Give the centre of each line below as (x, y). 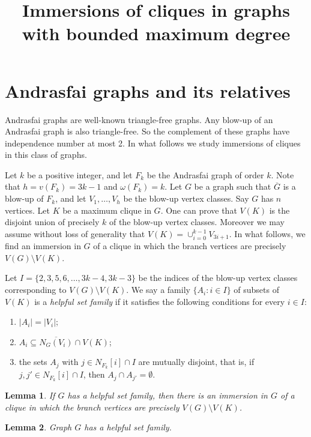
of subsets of (256, 290)
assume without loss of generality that (75, 233)
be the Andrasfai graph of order (205, 174)
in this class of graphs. (46, 155)
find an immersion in (43, 246)
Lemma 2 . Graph (38, 427)
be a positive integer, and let (80, 174)
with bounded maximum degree (156, 33)
